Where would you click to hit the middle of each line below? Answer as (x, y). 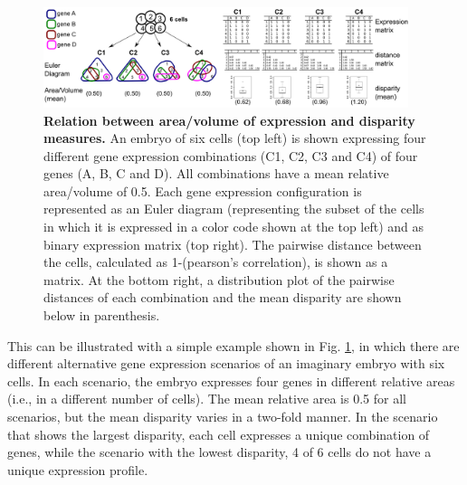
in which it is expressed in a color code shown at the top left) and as (234, 227)
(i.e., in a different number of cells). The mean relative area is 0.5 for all (207, 399)
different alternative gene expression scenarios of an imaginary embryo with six (226, 363)
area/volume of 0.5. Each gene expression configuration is (203, 190)
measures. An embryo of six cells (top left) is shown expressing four (235, 138)
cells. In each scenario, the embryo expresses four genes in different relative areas (231, 380)
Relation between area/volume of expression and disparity (229, 120)
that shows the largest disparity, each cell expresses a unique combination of (219, 434)
